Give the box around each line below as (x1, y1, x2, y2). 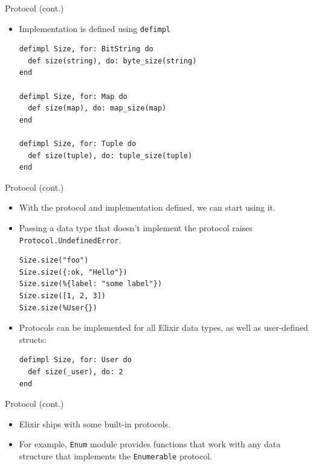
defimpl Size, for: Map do (19, 92, 127, 101)
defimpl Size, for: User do (19, 356, 132, 365)
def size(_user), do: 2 (28, 367, 123, 376)
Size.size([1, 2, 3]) (19, 292, 106, 300)
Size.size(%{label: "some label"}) (19, 279, 163, 289)
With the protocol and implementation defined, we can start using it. (19, 201, 276, 214)
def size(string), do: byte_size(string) (28, 56, 197, 65)
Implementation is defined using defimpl (19, 22, 170, 34)
